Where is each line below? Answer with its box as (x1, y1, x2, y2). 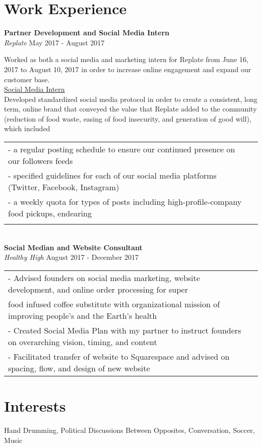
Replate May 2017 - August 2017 (4, 37, 105, 47)
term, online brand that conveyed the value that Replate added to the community (4, 103, 257, 114)
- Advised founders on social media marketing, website (8, 271, 200, 284)
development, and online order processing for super (8, 283, 188, 295)
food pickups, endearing (8, 207, 92, 219)
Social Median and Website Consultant (4, 242, 143, 252)
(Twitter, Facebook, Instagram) (8, 181, 119, 193)
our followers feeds (8, 155, 73, 167)
